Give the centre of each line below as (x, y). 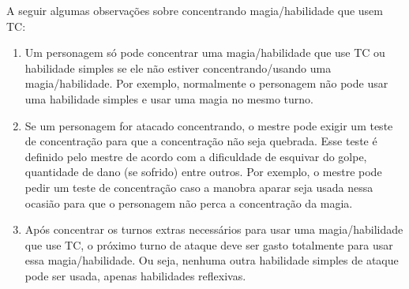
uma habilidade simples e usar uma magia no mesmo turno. (169, 98)
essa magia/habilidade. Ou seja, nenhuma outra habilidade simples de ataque (212, 260)
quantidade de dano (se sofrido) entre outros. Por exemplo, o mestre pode (203, 172)
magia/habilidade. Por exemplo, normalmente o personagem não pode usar (206, 83)
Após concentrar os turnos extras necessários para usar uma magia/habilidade (214, 229)
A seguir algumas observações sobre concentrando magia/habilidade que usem (195, 10)
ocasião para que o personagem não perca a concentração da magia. (189, 203)
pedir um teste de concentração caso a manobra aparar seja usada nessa (199, 187)
